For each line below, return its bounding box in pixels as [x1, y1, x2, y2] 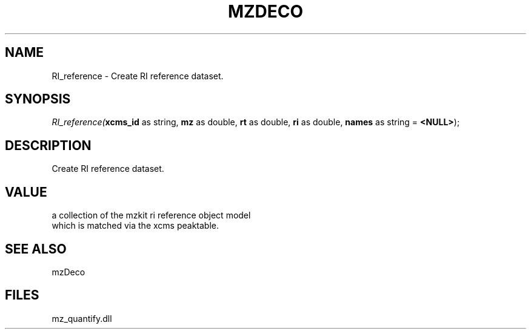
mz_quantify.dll [52, 313, 112, 324]
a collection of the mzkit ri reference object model [52, 210, 251, 221]
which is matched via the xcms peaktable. [52, 220, 219, 231]
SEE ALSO [5, 241, 67, 257]
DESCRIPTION [5, 137, 92, 153]
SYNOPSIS [5, 91, 71, 107]
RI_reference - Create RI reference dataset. [52, 70, 224, 81]
